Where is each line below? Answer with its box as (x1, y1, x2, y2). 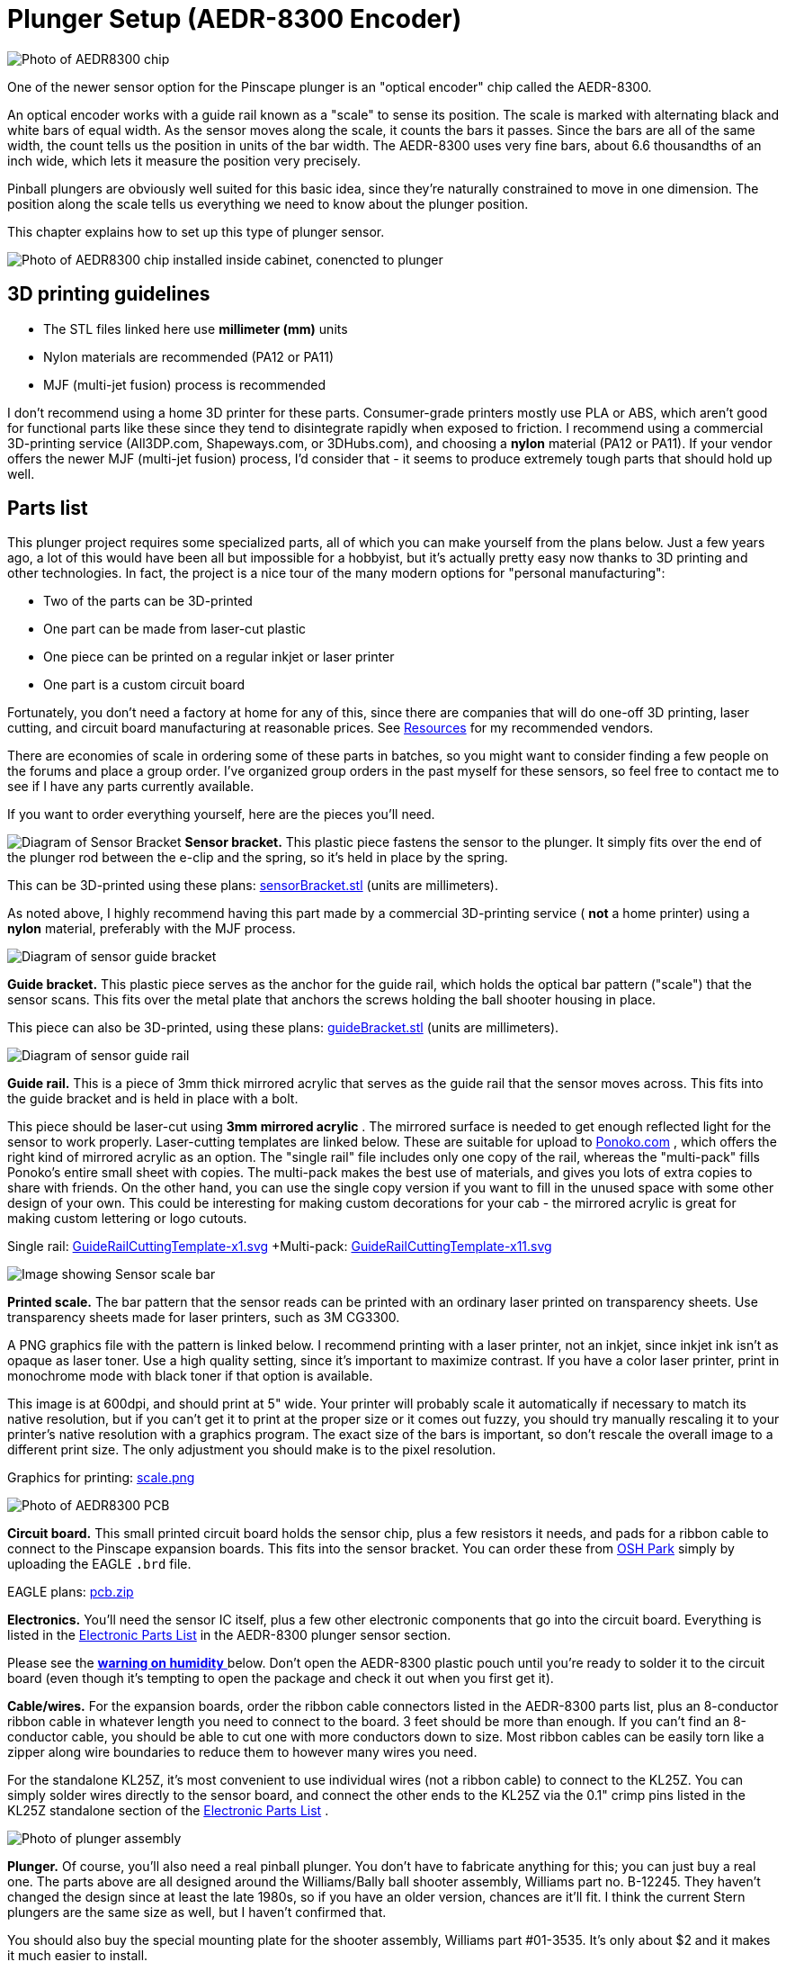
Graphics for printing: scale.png (7, 1470, 195, 1486)
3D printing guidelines (7, 283, 210, 306)
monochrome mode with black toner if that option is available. (7, 1368, 373, 1384)
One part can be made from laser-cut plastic (43, 621, 307, 637)
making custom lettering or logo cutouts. (7, 1210, 247, 1227)
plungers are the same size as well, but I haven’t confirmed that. (7, 1904, 387, 1921)
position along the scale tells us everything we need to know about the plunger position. (7, 195, 529, 211)
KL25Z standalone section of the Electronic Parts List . (7, 1803, 329, 1819)
